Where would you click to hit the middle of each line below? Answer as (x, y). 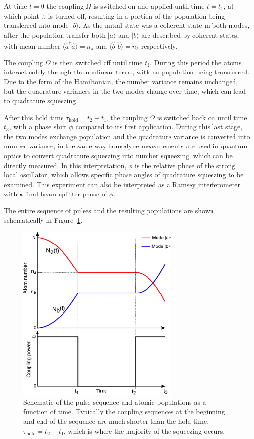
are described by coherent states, (190, 35)
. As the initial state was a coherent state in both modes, (164, 25)
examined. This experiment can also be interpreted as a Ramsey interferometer (122, 184)
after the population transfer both (55, 35)
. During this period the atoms (196, 62)
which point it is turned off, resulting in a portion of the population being (115, 15)
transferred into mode (36, 25)
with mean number (32, 46)
